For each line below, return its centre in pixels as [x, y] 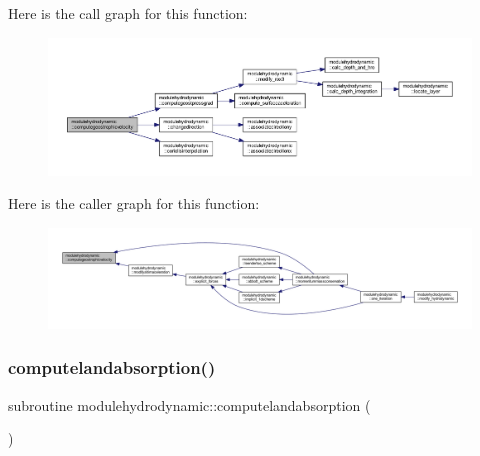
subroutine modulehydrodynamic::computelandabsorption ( [189, 404]
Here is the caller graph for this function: [134, 203]
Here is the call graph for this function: [128, 13]
